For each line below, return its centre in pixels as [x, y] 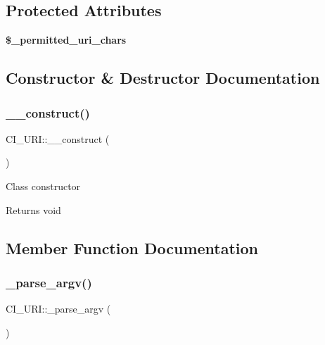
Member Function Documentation [132, 247]
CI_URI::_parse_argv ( [58, 309]
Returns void [33, 209]
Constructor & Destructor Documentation [163, 78]
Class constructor [43, 186]
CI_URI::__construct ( [58, 138]
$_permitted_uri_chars [66, 40]
